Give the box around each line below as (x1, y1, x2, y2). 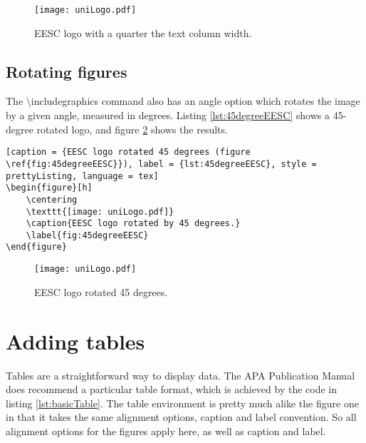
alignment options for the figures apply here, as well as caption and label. (6, 423, 326, 438)
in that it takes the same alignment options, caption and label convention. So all (6, 409, 357, 424)
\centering (26, 194, 78, 205)
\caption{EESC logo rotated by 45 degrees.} (26, 218, 241, 229)
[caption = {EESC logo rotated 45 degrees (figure (6, 147, 251, 158)
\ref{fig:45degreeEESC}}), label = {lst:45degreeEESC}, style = (6, 158, 317, 169)
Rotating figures (6, 60, 127, 82)
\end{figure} (6, 242, 67, 253)
